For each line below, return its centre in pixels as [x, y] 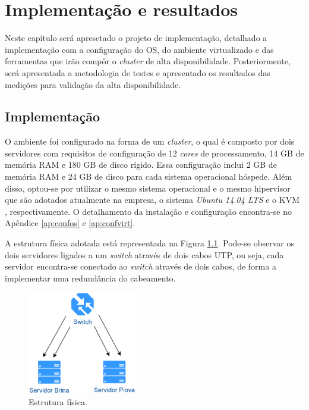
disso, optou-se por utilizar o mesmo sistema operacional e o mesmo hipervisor [148, 188]
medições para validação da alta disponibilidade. [93, 84]
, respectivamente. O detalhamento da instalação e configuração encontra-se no [148, 211]
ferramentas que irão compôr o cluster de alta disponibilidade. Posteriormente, [148, 61]
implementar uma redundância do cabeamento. [90, 278]
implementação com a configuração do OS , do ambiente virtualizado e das [139, 49]
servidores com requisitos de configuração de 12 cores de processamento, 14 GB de [154, 153]
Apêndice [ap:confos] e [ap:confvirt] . [70, 223]
